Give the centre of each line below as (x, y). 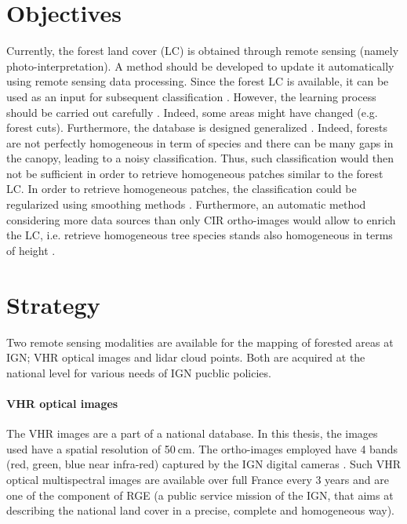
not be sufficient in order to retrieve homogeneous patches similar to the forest (195, 173)
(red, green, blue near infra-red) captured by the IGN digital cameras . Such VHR (204, 464)
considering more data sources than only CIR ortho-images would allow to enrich (201, 219)
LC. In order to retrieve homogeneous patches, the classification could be (182, 189)
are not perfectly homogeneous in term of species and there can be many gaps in (200, 142)
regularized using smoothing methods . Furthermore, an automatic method (186, 204)
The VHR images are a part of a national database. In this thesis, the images (192, 433)
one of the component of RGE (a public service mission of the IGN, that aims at (200, 495)
